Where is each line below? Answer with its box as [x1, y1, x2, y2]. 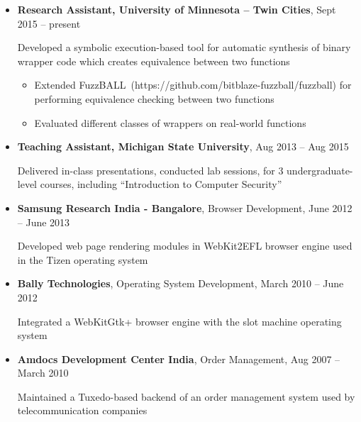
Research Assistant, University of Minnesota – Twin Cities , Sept [17, 2, 336, 16]
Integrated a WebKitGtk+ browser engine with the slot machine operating [17, 313, 342, 328]
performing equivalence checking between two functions [34, 91, 274, 106]
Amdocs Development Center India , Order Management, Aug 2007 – [17, 351, 340, 366]
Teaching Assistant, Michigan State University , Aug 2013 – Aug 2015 [17, 139, 349, 154]
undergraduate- [287, 162, 353, 177]
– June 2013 [17, 214, 70, 229]
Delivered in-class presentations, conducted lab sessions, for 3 [17, 162, 284, 177]
